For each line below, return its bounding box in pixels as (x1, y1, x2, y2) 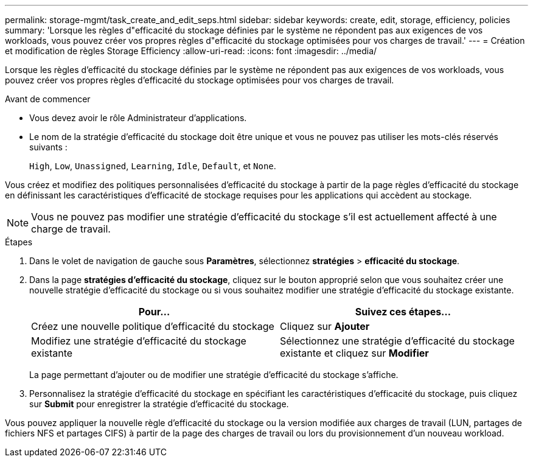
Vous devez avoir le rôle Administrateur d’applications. (29, 113, 247, 123)
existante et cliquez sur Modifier (280, 347, 429, 359)
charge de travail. (31, 223, 111, 235)
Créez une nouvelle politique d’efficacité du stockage (31, 320, 274, 332)
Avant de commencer (5, 94, 91, 104)
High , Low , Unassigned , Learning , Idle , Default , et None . (29, 161, 276, 171)
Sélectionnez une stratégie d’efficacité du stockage (280, 335, 515, 347)
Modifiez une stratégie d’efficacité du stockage (31, 335, 246, 347)
